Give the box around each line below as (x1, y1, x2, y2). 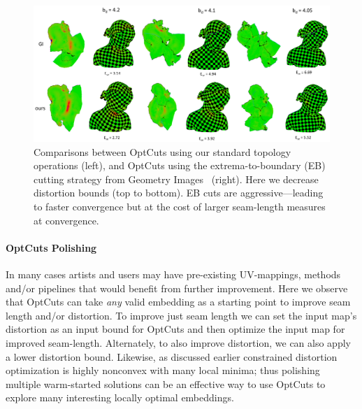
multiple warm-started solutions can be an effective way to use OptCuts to (6, 376, 326, 391)
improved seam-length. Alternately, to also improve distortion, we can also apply (6, 335, 351, 350)
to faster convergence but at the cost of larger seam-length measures (34, 199, 326, 213)
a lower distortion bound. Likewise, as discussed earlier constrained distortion (6, 349, 338, 364)
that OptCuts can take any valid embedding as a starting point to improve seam (6, 294, 351, 309)
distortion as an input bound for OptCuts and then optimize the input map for (6, 322, 345, 336)
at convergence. (34, 213, 99, 227)
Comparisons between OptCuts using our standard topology (34, 144, 291, 159)
